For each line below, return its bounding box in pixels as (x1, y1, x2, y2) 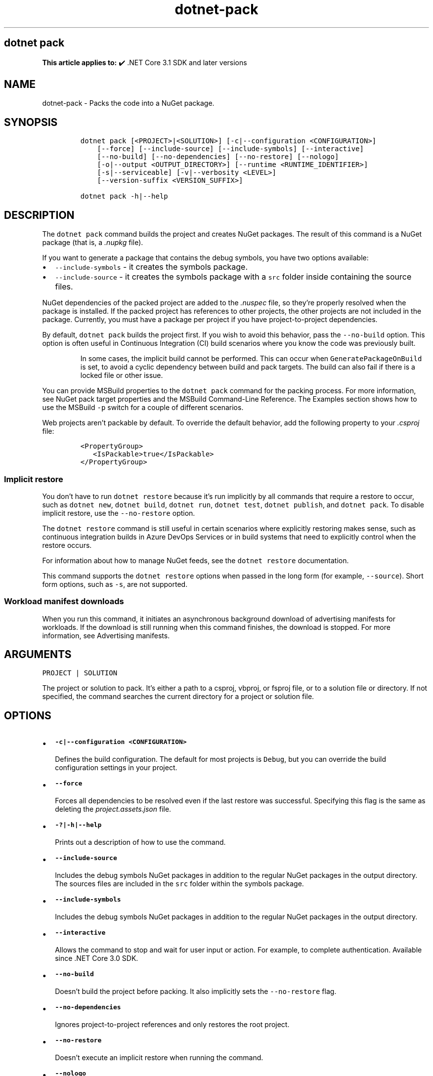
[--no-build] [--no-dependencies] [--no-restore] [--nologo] (97, 153, 339, 161)
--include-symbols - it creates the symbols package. (55, 262, 248, 272)
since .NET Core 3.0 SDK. (55, 954, 138, 963)
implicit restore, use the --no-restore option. (42, 508, 195, 517)
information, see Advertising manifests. (42, 631, 170, 640)
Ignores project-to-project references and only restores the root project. (55, 1020, 290, 1029)
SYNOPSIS (4, 116, 58, 128)
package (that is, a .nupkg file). (42, 238, 143, 247)
